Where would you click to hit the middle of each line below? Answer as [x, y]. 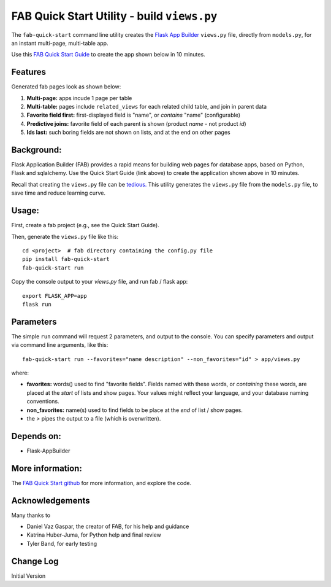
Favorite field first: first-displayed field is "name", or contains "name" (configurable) [134, 115]
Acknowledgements [51, 500]
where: [20, 373]
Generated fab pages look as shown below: [66, 87]
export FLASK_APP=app [55, 296]
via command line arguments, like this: [60, 345]
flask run [37, 304]
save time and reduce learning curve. [58, 193]
